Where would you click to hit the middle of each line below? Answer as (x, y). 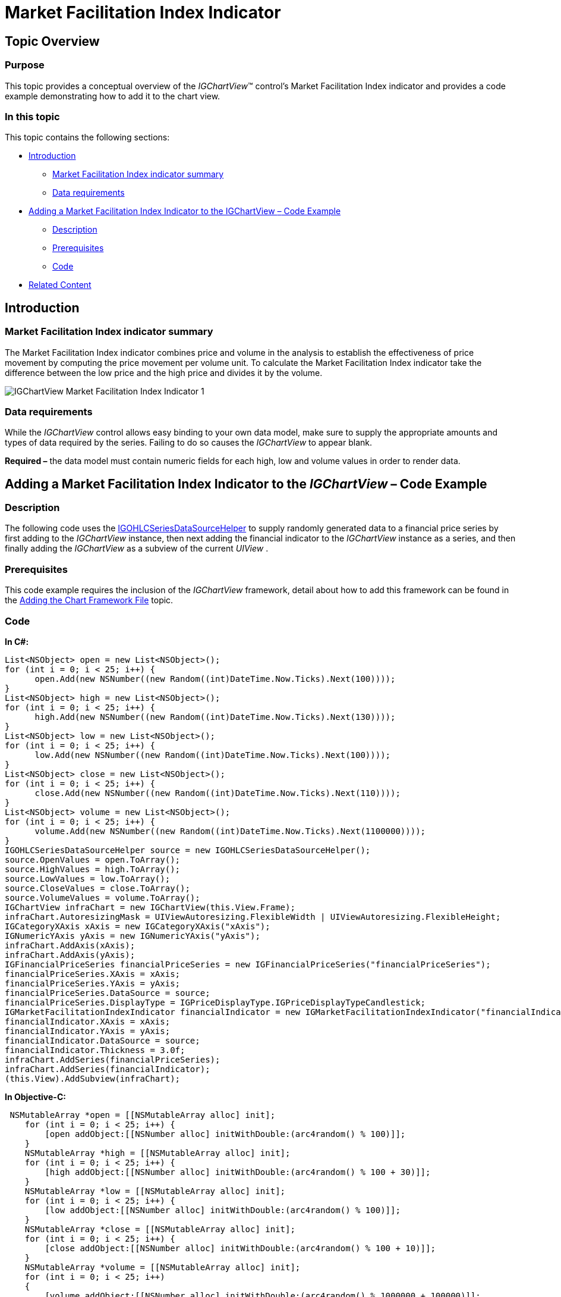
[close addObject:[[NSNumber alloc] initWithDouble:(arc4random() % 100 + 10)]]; (240, 1248)
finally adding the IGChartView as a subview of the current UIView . (137, 549)
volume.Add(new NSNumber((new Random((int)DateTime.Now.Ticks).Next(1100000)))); (230, 831)
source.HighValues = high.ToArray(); (93, 869)
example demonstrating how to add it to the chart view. (113, 96)
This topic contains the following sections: (87, 137)
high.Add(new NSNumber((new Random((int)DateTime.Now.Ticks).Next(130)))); (215, 717)
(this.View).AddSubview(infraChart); (93, 1078)
